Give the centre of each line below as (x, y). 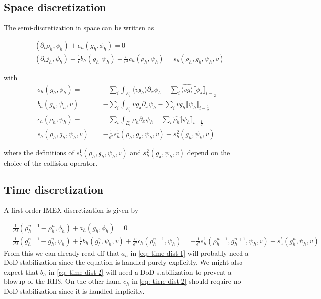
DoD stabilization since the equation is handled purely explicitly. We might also (123, 262)
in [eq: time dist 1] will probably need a (190, 252)
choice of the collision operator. (51, 163)
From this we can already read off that (62, 252)
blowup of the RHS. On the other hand (63, 281)
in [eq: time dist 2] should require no (186, 281)
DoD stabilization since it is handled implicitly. (74, 290)
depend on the (209, 152)
